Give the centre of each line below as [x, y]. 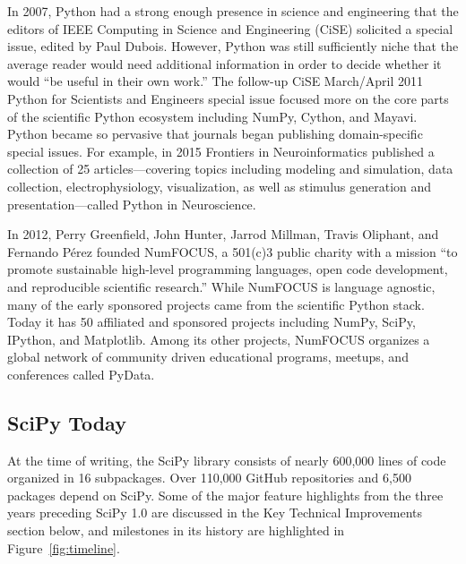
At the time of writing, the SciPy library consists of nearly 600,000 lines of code [227, 460]
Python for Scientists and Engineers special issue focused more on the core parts [228, 98]
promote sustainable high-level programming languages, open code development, [228, 269]
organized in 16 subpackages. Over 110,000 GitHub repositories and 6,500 [209, 478]
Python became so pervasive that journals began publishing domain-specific [215, 134]
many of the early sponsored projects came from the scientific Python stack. [216, 304]
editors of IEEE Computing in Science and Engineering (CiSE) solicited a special [230, 28]
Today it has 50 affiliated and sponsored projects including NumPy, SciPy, [211, 322]
